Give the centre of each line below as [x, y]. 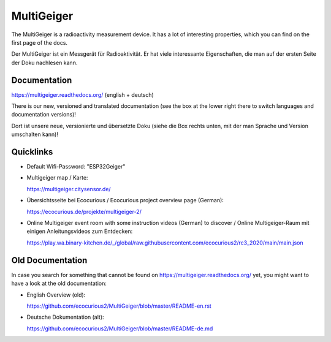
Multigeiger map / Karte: [57, 178]
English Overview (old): [56, 295]
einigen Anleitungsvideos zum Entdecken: [80, 231]
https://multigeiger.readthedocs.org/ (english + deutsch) [83, 94]
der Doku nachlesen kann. [44, 63]
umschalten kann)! [35, 134]
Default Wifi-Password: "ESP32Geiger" [76, 167]
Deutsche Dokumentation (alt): [65, 317]
